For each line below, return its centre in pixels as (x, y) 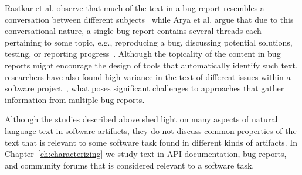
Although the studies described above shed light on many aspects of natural (141, 119)
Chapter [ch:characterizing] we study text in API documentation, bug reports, (146, 154)
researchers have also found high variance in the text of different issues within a (148, 76)
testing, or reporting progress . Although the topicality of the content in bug (143, 54)
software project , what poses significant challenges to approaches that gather (145, 88)
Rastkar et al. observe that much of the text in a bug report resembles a (135, 8)
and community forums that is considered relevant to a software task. (130, 165)
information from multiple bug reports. (75, 99)
